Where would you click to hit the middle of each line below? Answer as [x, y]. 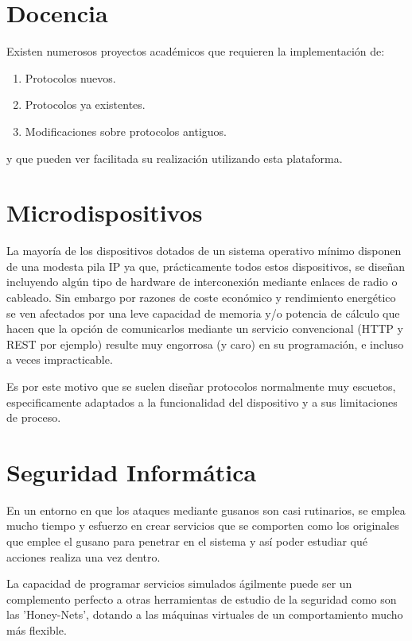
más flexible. [37, 630]
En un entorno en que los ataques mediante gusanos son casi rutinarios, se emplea [206, 510]
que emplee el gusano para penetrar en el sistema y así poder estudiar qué [187, 541]
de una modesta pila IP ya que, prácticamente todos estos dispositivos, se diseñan [206, 266]
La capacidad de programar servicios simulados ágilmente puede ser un [179, 583]
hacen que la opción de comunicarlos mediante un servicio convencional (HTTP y [205, 328]
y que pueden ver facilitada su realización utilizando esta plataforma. [175, 158]
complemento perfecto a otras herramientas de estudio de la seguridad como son [202, 599]
